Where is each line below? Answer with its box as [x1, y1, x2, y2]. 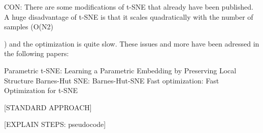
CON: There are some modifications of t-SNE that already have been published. [4, 2, 253, 12]
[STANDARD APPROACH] [4, 102, 92, 112]
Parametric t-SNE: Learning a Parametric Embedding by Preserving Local [4, 65, 237, 75]
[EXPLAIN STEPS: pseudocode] [4, 119, 106, 129]
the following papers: [4, 48, 69, 59]
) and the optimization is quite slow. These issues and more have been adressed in [4, 38, 259, 49]
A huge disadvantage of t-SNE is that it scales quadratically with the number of [4, 11, 253, 22]
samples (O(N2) [4, 21, 53, 32]
